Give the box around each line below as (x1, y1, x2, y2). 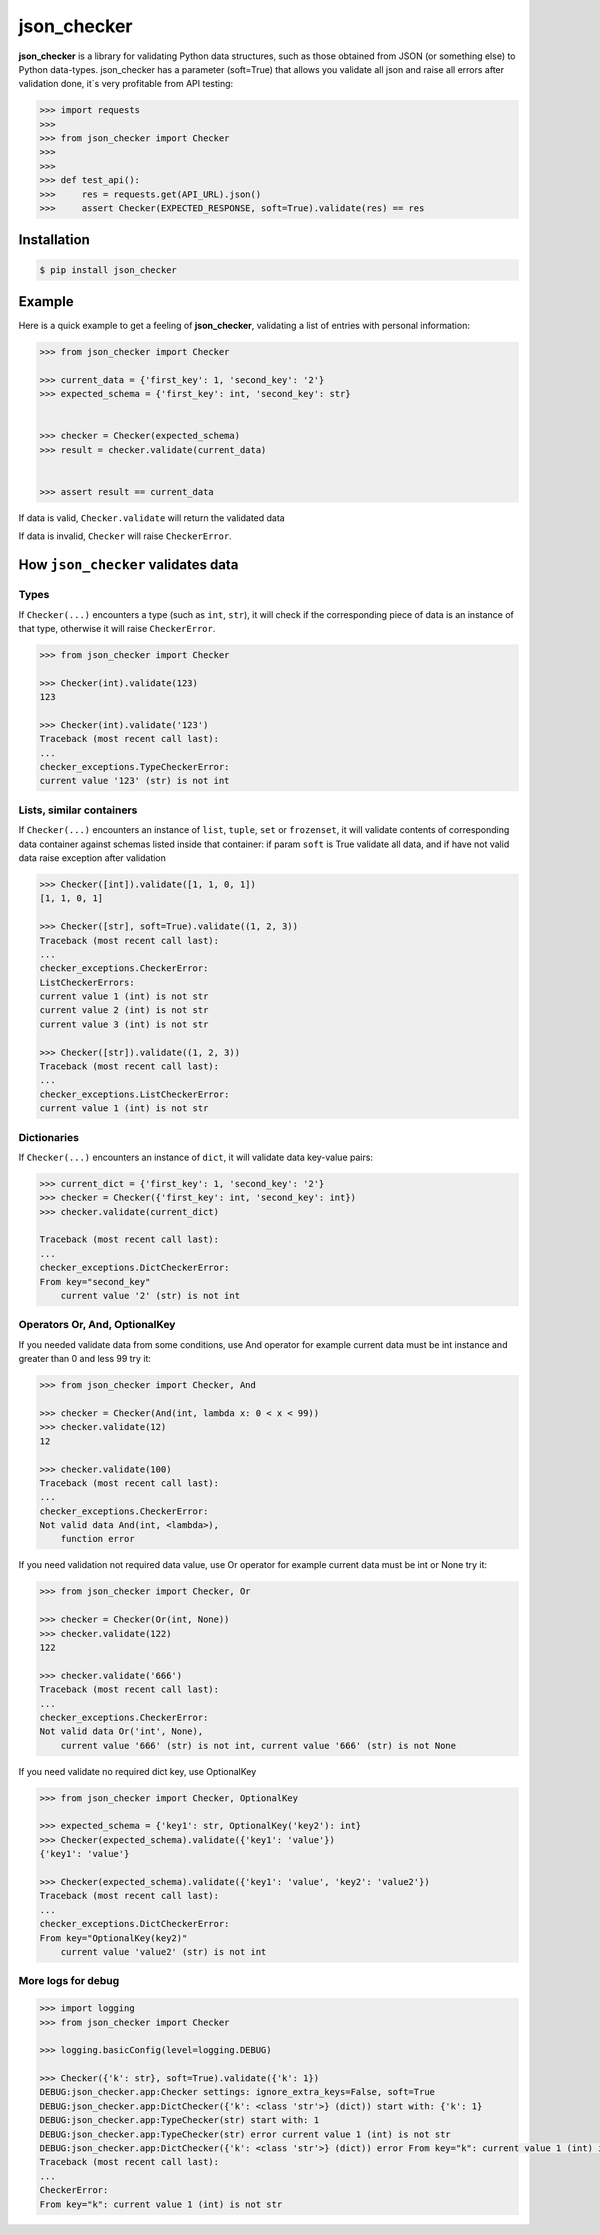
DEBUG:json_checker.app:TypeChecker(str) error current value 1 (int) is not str (39, 2128, 452, 2140)
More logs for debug (18, 1974, 120, 1988)
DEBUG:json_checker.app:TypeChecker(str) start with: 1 (39, 2115, 320, 2126)
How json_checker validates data (18, 556, 239, 574)
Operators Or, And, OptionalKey (18, 1318, 176, 1332)
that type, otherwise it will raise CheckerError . (18, 622, 216, 634)
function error (60, 1533, 135, 1545)
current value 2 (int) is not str (39, 1005, 209, 1016)
